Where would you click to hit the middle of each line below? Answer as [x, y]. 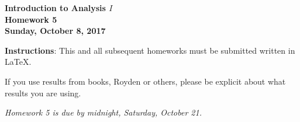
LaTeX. [18, 62]
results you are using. [43, 93]
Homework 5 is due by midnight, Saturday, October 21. [103, 112]
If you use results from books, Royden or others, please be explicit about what [145, 81]
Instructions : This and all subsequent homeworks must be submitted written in [150, 50]
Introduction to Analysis [55, 8]
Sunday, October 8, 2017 [55, 31]
